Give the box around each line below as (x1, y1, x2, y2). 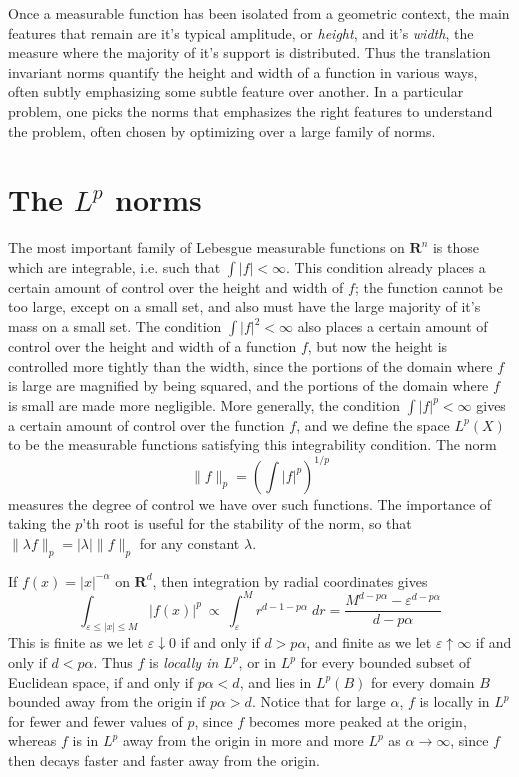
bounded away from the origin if (8, 691, 206, 712)
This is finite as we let (8, 632, 144, 653)
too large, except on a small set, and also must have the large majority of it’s (8, 296, 481, 317)
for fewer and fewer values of (8, 710, 183, 731)
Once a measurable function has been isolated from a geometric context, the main (8, 3, 510, 23)
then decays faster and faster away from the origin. (8, 750, 320, 771)
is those (432, 237, 479, 258)
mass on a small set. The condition (8, 316, 222, 337)
